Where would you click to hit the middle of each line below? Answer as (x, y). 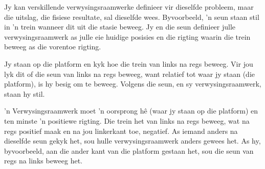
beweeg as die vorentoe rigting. (53, 47)
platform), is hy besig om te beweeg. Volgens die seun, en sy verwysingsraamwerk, (133, 84)
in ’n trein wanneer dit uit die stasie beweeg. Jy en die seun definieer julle (120, 27)
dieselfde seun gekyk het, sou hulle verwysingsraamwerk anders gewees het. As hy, (132, 141)
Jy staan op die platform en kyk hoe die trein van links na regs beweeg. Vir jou (129, 63)
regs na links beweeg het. (43, 161)
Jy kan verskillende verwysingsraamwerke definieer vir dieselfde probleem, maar (129, 7)
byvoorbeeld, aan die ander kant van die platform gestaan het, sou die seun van (129, 150)
